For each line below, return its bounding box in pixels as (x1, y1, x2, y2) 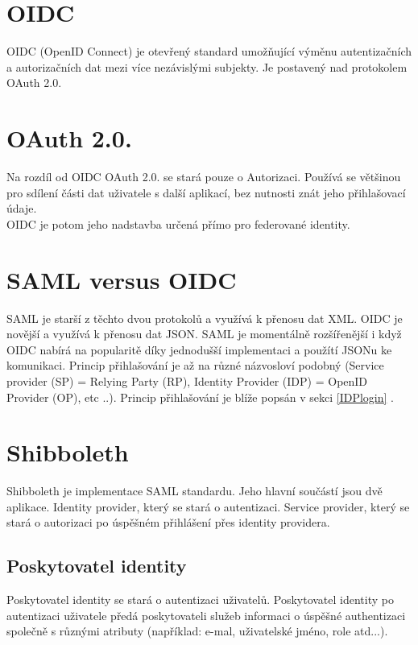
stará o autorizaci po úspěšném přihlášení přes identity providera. (6, 514, 330, 531)
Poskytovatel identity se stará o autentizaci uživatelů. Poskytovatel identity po (6, 591, 394, 608)
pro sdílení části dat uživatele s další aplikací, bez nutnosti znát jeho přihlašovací (6, 184, 406, 201)
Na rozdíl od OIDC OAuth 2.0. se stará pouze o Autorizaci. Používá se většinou (6, 168, 401, 185)
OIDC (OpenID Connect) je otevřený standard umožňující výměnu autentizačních (6, 43, 412, 60)
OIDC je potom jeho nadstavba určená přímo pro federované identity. (6, 215, 350, 232)
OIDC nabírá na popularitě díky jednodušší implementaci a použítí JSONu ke (6, 341, 392, 358)
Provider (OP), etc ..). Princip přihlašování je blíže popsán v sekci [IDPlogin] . (6, 388, 394, 405)
